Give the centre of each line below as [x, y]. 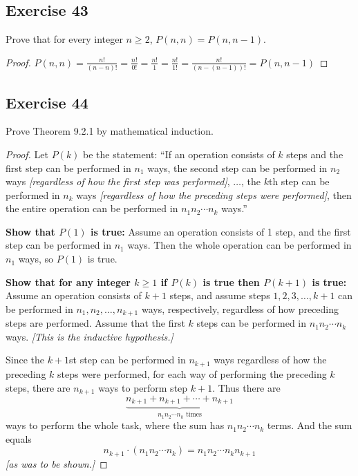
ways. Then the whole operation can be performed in [239, 245]
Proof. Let [27, 154]
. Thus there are [246, 387]
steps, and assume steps [220, 295]
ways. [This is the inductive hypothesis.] [89, 336]
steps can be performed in [252, 323]
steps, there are [38, 387]
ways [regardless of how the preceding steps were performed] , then [214, 194]
